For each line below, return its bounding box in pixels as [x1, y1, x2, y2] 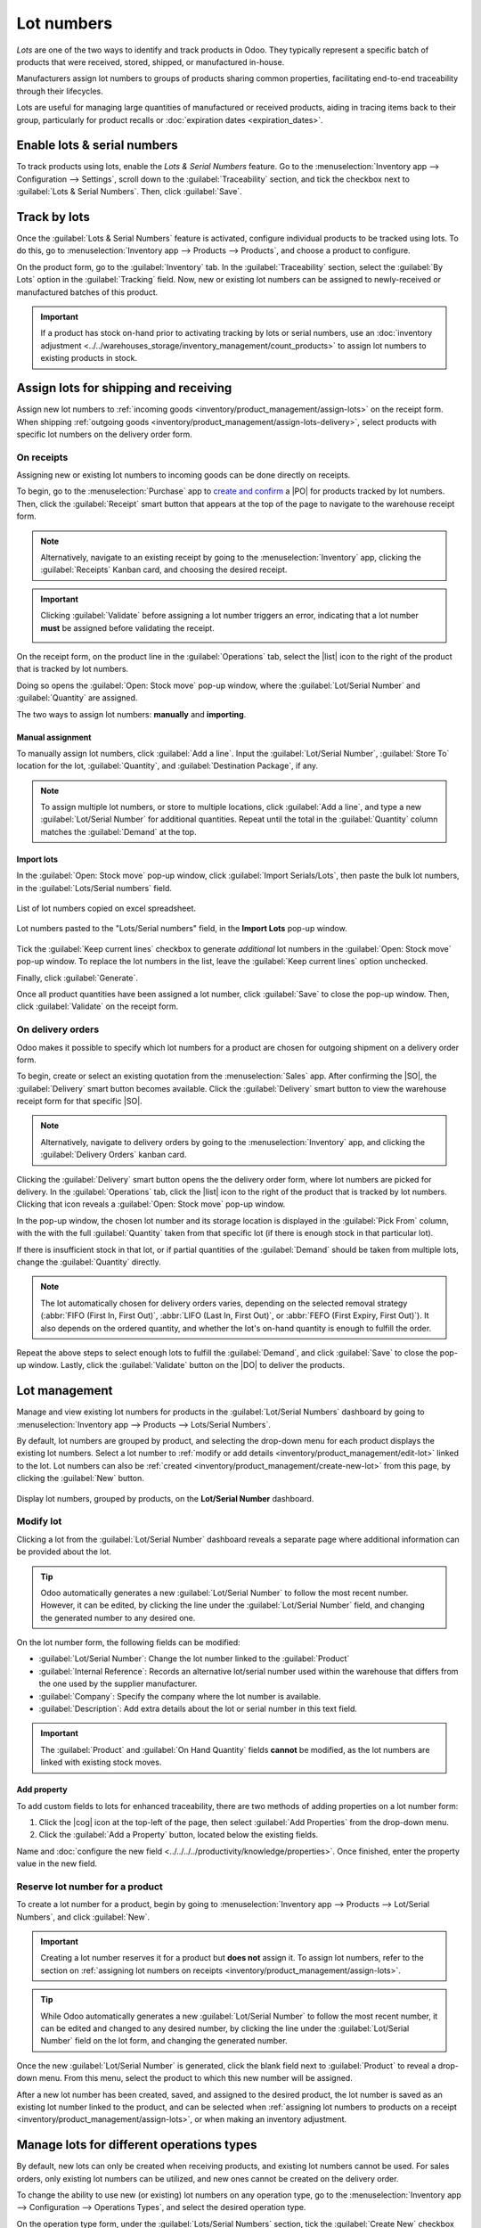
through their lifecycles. [16, 86, 103, 96]
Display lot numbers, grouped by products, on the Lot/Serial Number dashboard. [16, 1493, 314, 1503]
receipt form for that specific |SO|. [16, 1096, 143, 1107]
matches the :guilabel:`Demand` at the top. [40, 826, 197, 837]
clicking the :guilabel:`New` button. [16, 1473, 144, 1484]
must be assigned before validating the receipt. [40, 622, 216, 633]
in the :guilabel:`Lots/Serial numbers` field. [16, 882, 173, 893]
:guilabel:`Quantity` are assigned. [16, 692, 138, 703]
